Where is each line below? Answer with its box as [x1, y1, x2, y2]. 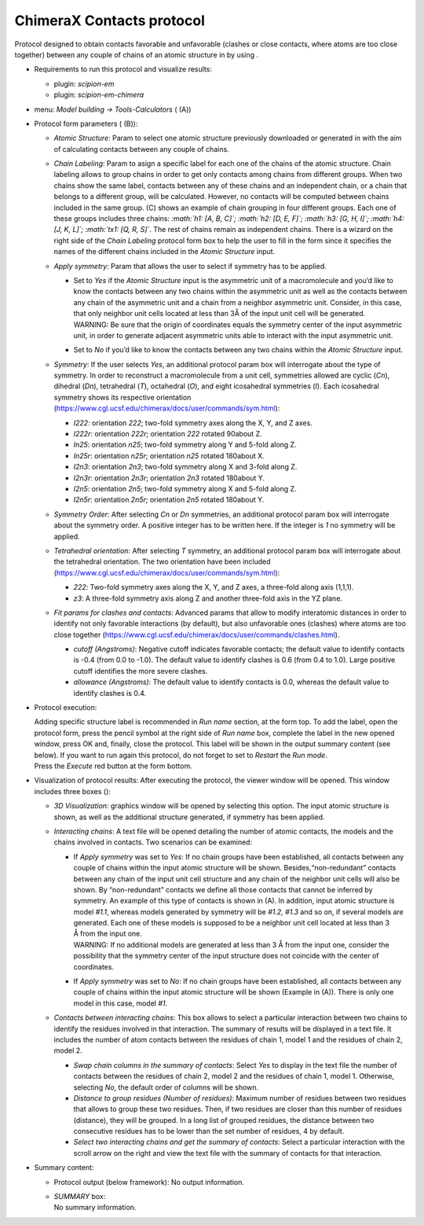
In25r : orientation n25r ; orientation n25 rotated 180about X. [73, 451, 265, 460]
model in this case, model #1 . [73, 999, 168, 1008]
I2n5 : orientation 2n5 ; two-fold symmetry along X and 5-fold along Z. [73, 484, 298, 493]
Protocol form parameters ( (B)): [34, 119, 138, 128]
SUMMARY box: [53, 1192, 106, 1201]
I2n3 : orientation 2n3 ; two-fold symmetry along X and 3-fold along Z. [73, 462, 298, 472]
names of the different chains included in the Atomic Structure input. [53, 247, 276, 256]
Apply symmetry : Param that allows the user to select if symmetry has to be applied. [53, 261, 327, 270]
